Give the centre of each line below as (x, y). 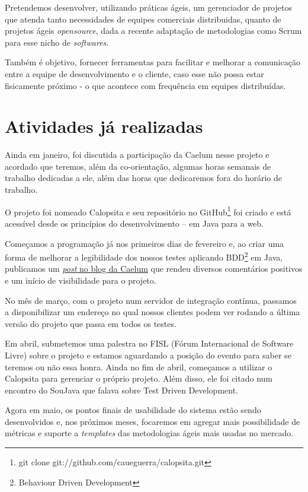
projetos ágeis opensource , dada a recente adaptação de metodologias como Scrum (153, 31)
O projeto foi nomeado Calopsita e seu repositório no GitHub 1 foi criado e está (148, 211)
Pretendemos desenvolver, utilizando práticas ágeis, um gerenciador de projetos (148, 7)
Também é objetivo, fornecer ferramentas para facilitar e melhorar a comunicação (153, 62)
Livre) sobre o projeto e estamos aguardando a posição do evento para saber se (148, 355)
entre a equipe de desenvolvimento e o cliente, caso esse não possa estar (134, 73)
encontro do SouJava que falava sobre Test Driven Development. (122, 390)
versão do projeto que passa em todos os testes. (91, 323)
